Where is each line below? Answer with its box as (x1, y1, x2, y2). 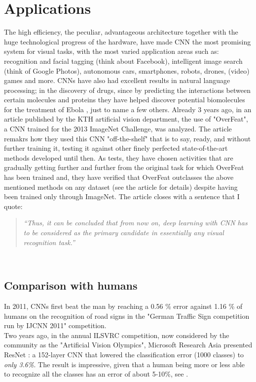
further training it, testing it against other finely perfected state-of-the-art (4, 143, 228, 153)
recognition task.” (23, 237, 75, 247)
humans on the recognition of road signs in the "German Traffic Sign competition (4, 310, 250, 321)
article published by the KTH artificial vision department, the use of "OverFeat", (4, 114, 248, 124)
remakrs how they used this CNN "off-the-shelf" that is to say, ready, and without (4, 133, 251, 143)
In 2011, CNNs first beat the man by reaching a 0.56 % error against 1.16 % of (4, 300, 243, 311)
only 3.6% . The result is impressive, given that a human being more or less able (4, 359, 245, 369)
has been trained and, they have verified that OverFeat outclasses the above (4, 172, 234, 182)
